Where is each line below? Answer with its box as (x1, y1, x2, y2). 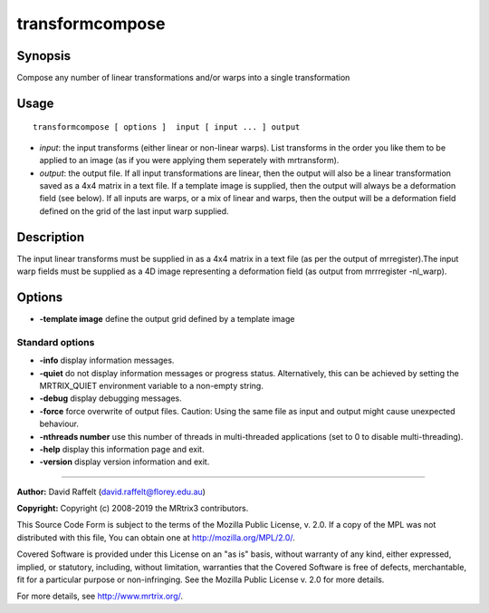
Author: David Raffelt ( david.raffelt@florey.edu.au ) (16, 486, 206, 497)
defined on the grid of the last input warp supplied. (39, 205, 230, 217)
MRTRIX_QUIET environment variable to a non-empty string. (39, 380, 264, 391)
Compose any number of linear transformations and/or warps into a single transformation (16, 73, 350, 83)
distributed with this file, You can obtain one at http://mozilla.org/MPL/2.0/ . (16, 531, 296, 543)
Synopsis (16, 48, 72, 63)
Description (16, 229, 85, 245)
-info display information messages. (39, 355, 175, 366)
